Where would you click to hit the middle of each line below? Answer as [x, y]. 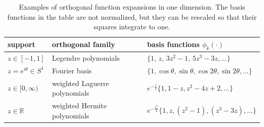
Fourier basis [72, 70]
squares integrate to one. [132, 27]
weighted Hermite [79, 105]
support [22, 44]
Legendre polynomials [86, 57]
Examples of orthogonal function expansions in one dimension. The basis [132, 7]
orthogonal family [84, 44]
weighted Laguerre [80, 83]
